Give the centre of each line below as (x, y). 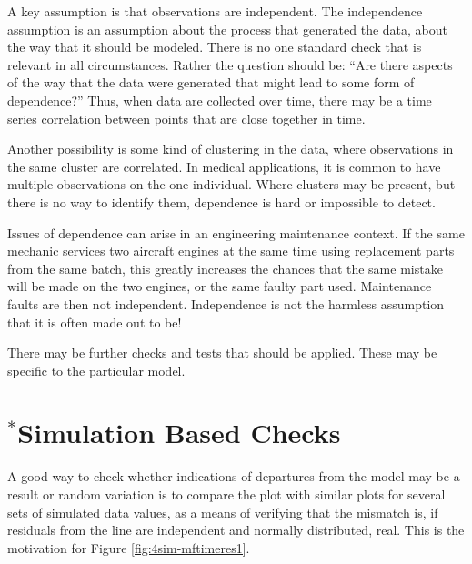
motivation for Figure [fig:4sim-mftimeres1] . (129, 547)
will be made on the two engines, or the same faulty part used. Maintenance (220, 286)
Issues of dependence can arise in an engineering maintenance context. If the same (236, 232)
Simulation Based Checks (179, 433)
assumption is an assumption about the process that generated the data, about (228, 29)
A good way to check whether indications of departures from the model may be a (234, 476)
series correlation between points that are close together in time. (186, 118)
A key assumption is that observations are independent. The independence (215, 11)
